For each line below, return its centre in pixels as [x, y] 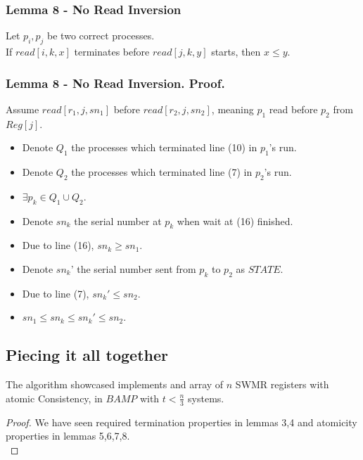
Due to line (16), [58, 245]
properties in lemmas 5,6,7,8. [68, 436]
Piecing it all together [87, 355]
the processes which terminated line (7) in [162, 172]
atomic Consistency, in [54, 398]
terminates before [112, 52]
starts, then [236, 52]
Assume [23, 109]
